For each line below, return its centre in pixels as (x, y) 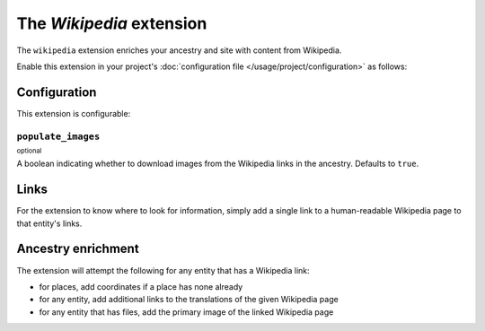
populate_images (58, 136)
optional (29, 151)
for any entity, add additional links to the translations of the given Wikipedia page (189, 300)
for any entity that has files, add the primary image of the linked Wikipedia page (186, 312)
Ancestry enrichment (78, 249)
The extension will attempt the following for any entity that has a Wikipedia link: (163, 270)
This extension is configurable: (74, 113)
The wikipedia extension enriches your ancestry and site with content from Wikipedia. (179, 50)
